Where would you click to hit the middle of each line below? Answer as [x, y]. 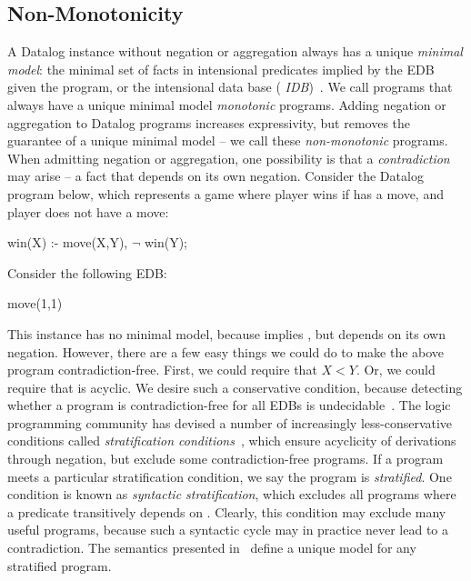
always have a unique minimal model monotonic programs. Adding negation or [227, 104]
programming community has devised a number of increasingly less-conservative [230, 422]
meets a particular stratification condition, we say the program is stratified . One [230, 476]
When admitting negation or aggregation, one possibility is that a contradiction [229, 158]
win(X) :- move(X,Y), [68, 242]
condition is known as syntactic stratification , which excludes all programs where [232, 494]
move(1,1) [35, 303]
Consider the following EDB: [87, 272]
